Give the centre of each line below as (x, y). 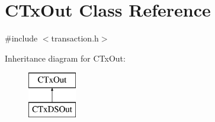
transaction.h (75, 38)
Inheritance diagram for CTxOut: (65, 58)
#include (21, 38)
